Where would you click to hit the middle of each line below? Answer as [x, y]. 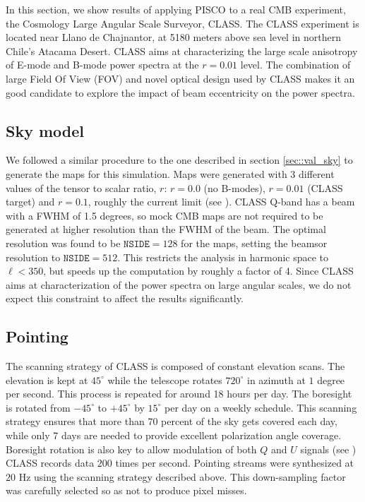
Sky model [45, 130]
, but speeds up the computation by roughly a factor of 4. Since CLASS [198, 271]
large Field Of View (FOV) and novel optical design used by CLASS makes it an [180, 78]
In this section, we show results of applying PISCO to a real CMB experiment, [176, 9]
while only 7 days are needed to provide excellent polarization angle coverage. [174, 435]
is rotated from [38, 407]
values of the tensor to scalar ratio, [81, 187]
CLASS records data [50, 463]
